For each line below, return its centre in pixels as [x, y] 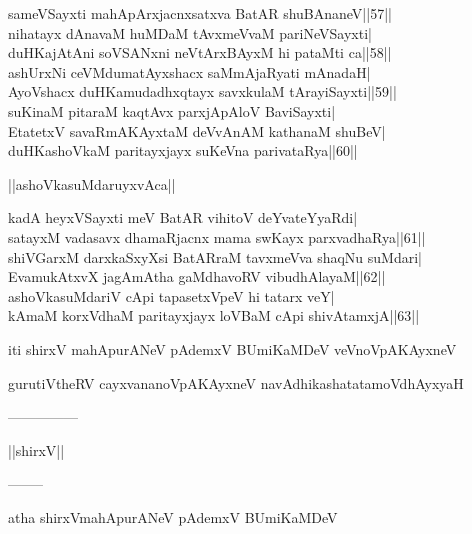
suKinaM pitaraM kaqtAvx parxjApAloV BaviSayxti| [172, 110]
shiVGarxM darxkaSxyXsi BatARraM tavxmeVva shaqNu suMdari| [215, 256]
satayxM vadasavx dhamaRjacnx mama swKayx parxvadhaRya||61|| [217, 236]
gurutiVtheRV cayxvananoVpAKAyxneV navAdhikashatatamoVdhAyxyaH [236, 382]
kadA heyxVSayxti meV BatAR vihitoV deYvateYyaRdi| [183, 217]
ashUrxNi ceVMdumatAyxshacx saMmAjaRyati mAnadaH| [189, 71]
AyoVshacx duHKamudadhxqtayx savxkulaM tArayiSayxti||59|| [202, 91]
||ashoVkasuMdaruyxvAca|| [92, 183]
